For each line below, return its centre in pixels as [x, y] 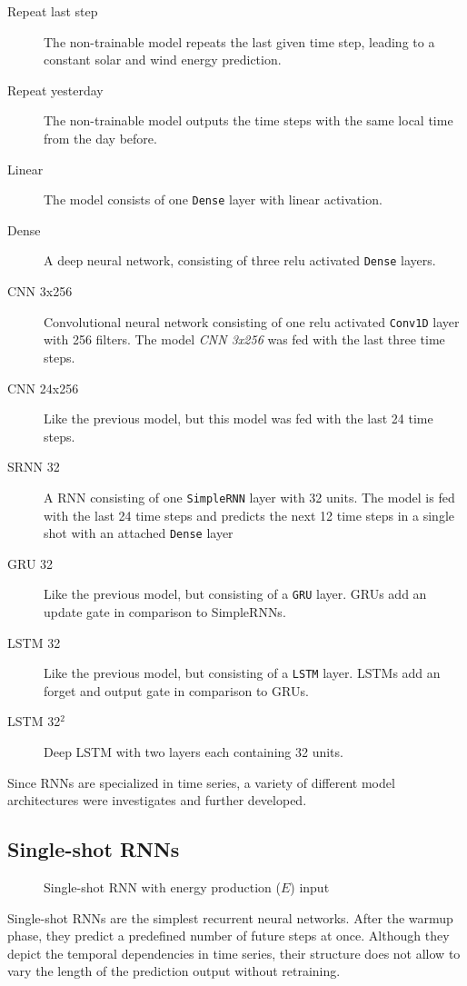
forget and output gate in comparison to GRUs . [176, 690]
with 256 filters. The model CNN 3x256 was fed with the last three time [244, 339]
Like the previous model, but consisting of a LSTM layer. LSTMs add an [242, 673]
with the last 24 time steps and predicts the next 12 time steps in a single [249, 515]
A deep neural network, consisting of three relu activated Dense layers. [240, 260]
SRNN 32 [34, 467]
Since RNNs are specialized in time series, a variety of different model [201, 782]
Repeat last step [53, 11]
